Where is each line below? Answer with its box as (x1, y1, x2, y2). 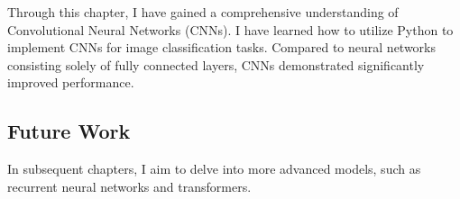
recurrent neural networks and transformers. (7, 176, 252, 195)
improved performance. (7, 73, 134, 92)
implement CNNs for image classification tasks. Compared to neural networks (7, 38, 437, 57)
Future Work (7, 117, 131, 145)
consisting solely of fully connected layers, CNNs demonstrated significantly (7, 55, 425, 74)
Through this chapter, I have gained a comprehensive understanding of (7, 3, 399, 21)
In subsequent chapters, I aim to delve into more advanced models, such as (7, 159, 421, 178)
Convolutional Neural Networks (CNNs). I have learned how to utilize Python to (7, 20, 454, 39)
